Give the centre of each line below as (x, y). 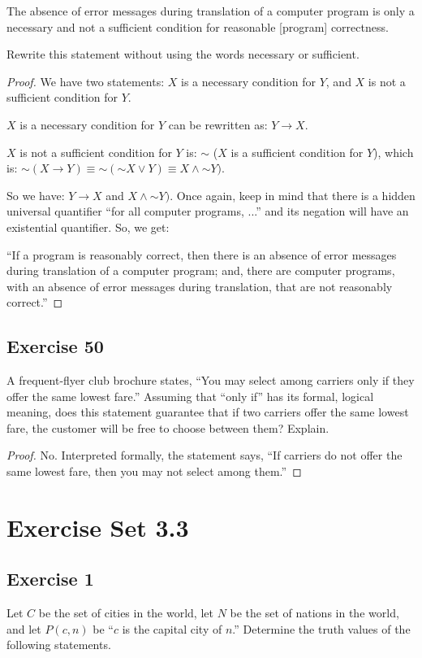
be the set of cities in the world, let (126, 613)
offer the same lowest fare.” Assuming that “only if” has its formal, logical (190, 396)
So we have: (36, 195)
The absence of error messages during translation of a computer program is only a (211, 11)
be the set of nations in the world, (314, 613)
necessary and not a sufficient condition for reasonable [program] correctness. (198, 26)
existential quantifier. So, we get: (88, 227)
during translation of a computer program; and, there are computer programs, (201, 270)
